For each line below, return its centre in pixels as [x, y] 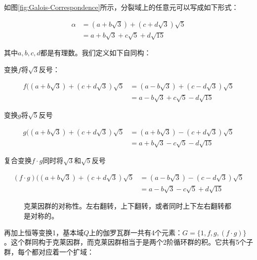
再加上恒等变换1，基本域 [44, 232]
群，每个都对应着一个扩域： [49, 251]
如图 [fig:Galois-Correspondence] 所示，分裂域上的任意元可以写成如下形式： [121, 7]
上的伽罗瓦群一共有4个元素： [136, 232]
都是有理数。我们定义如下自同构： [96, 53]
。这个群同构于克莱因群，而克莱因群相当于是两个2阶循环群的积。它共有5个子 [128, 242]
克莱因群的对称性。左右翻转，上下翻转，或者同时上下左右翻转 [124, 206]
